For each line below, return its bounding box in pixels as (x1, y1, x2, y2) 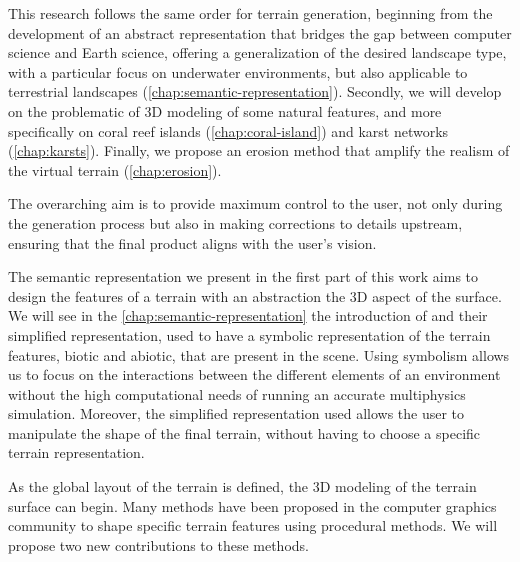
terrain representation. (8, 442, 145, 463)
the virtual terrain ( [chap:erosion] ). (8, 159, 222, 180)
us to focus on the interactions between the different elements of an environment (8, 364, 501, 385)
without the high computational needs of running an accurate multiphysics (8, 383, 466, 404)
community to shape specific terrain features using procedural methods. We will (8, 515, 498, 536)
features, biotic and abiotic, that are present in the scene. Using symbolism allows (8, 344, 510, 365)
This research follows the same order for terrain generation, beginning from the (8, 3, 493, 23)
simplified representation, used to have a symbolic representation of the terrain (8, 324, 491, 345)
